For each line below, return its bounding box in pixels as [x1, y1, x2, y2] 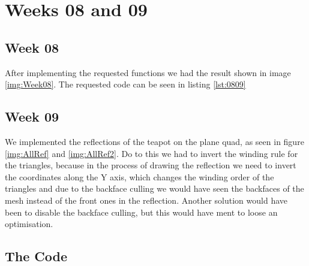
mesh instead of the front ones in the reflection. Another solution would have [5, 194, 287, 206]
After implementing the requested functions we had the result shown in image [5, 66, 291, 78]
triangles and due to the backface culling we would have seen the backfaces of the [5, 182, 304, 195]
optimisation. [5, 217, 53, 230]
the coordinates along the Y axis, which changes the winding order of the [5, 170, 274, 183]
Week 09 [5, 107, 59, 126]
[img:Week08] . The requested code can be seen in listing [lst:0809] [5, 78, 246, 90]
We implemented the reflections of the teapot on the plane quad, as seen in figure [5, 135, 304, 147]
